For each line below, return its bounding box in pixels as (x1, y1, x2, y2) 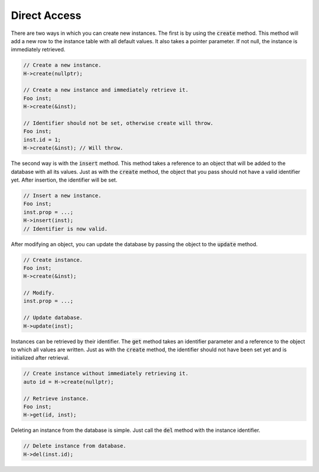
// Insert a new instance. (23, 192, 102, 199)
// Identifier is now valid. (23, 225, 108, 232)
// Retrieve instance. (23, 395, 89, 402)
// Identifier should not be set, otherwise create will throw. (23, 120, 214, 127)
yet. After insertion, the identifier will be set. (11, 176, 118, 183)
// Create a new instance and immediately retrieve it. (23, 86, 189, 93)
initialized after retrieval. (11, 354, 70, 361)
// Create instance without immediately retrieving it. (23, 370, 189, 377)
